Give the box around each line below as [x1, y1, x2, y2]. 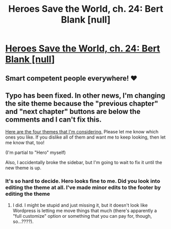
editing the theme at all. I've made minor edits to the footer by [5, 184, 161, 191]
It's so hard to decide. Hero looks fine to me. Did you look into [5, 177, 160, 185]
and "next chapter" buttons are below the [5, 107, 141, 116]
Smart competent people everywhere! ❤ [5, 74, 138, 82]
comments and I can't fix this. [5, 115, 102, 124]
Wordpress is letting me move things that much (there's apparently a [12, 208, 157, 214]
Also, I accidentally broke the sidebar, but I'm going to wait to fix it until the [5, 159, 162, 166]
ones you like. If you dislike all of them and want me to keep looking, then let [5, 134, 166, 141]
